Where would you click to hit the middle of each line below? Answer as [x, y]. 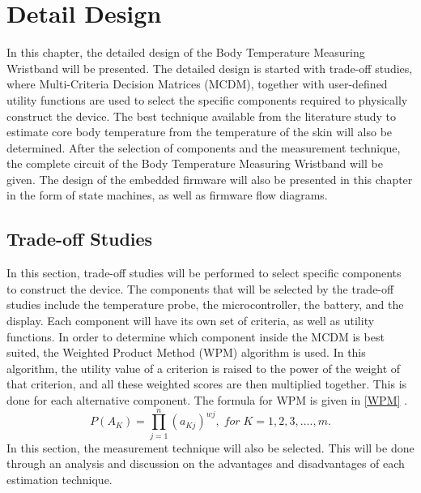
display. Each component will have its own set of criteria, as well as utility [191, 321]
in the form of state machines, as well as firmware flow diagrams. [167, 195]
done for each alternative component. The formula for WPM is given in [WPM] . [207, 400]
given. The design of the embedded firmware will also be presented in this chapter [210, 179]
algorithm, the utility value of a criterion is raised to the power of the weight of [204, 368]
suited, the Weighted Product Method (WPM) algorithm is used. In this [186, 352]
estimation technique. [60, 479]
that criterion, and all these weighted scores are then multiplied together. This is [207, 384]
